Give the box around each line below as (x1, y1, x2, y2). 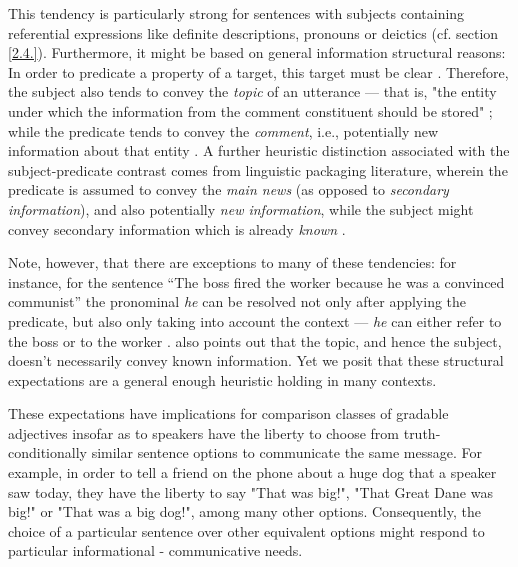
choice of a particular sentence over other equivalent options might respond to (8, 520, 485, 541)
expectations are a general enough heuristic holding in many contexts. (8, 369, 437, 390)
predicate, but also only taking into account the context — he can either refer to (8, 310, 502, 331)
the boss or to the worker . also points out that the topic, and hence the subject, (8, 330, 502, 351)
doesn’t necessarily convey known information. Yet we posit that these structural (8, 350, 504, 371)
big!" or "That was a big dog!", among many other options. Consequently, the (8, 501, 481, 522)
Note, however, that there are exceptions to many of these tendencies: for (8, 252, 457, 273)
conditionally (8, 442, 87, 463)
